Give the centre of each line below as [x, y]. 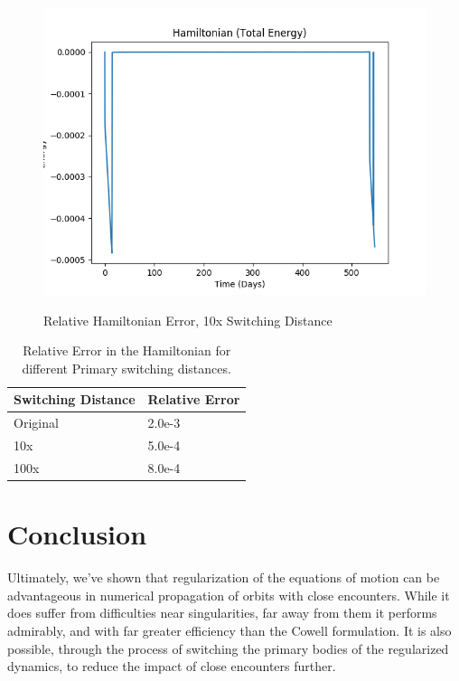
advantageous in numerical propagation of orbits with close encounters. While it [229, 595]
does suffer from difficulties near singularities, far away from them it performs [222, 613]
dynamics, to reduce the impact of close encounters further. [172, 666]
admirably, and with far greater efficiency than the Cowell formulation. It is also [229, 630]
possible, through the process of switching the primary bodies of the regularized [228, 648]
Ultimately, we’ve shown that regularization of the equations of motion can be [224, 577]
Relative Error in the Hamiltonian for [127, 350]
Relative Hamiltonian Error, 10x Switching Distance [188, 320]
